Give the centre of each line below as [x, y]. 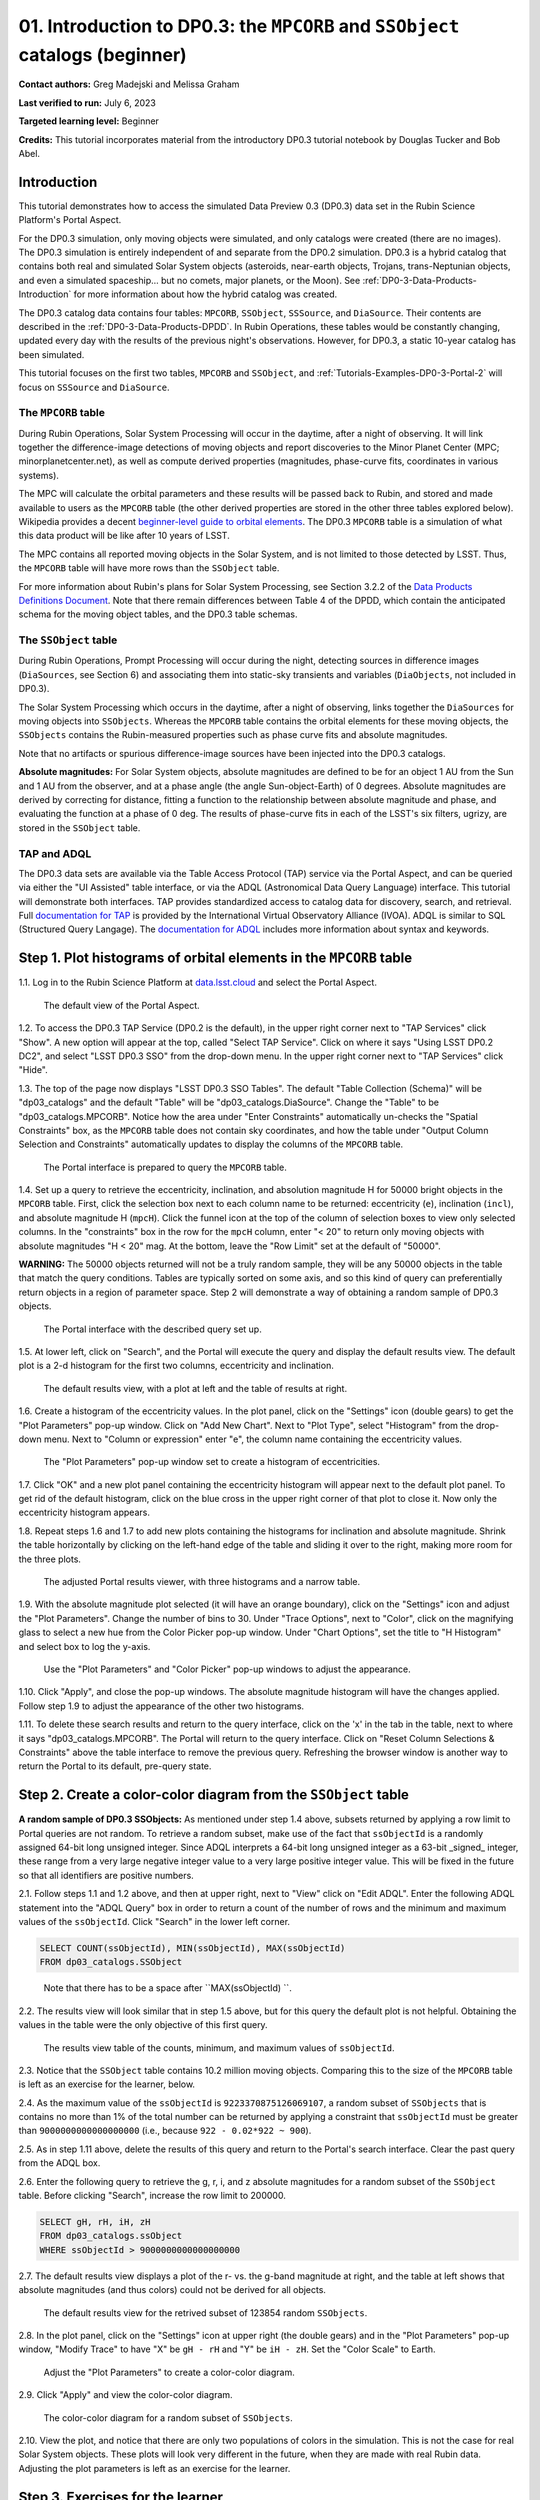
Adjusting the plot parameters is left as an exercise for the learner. [154, 2468]
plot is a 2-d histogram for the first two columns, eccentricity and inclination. [176, 1366]
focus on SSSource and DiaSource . [94, 387]
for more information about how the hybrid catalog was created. [205, 294]
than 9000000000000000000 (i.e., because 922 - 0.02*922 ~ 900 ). [165, 2131]
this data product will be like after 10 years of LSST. [124, 536]
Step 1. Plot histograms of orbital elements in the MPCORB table [215, 958]
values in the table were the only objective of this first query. [143, 2025]
